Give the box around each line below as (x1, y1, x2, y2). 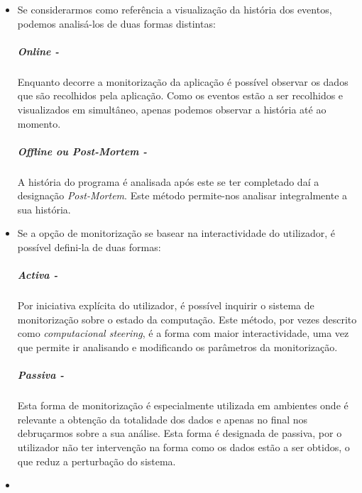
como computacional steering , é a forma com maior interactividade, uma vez (17, 326, 349, 340)
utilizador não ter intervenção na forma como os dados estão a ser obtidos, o (17, 439, 350, 454)
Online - (17, 43, 60, 58)
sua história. (17, 201, 71, 216)
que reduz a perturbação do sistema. (17, 453, 176, 468)
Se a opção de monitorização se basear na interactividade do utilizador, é (17, 226, 335, 240)
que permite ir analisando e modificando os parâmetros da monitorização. (17, 340, 338, 354)
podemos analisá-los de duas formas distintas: (17, 16, 216, 31)
